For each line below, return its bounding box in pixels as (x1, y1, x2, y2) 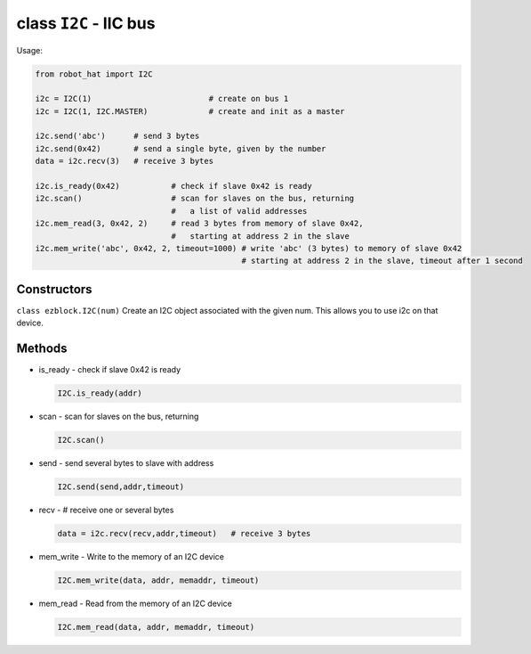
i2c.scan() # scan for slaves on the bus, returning (35, 193, 355, 204)
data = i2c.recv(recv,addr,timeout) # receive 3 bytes (57, 528, 311, 539)
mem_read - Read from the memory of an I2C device (38, 598, 233, 609)
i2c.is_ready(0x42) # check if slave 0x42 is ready (35, 181, 312, 192)
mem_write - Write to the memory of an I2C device (38, 552, 224, 562)
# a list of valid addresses (171, 206, 308, 216)
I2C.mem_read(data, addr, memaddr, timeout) (57, 622, 255, 633)
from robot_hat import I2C (35, 69, 153, 79)
